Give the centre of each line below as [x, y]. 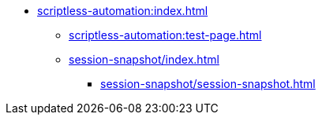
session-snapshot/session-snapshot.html [208, 84]
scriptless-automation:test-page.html [165, 35]
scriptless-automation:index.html [123, 11]
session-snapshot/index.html [144, 59]
